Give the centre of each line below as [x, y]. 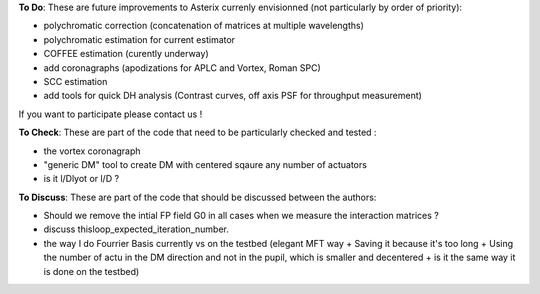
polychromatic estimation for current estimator [139, 39]
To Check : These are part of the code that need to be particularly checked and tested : [197, 132]
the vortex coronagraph [92, 151]
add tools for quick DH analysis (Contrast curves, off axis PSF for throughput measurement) [232, 96]
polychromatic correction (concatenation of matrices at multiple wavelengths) [204, 26]
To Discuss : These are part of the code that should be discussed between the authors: [197, 197]
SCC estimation [75, 81]
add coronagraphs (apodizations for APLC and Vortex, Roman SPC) [182, 67]
